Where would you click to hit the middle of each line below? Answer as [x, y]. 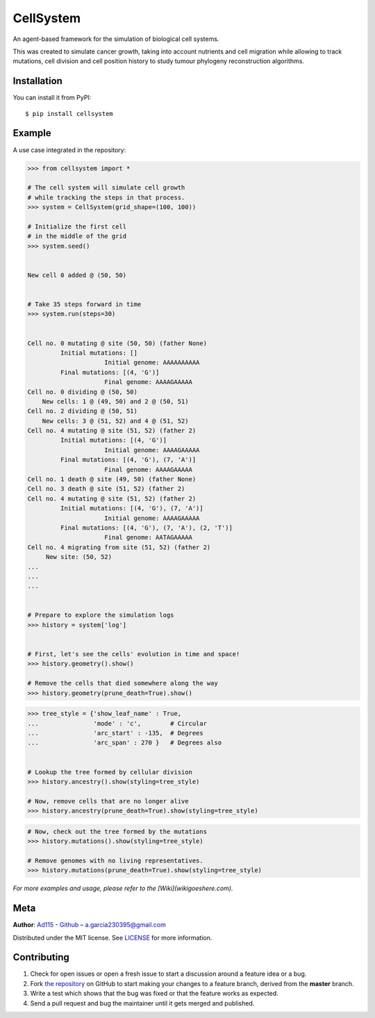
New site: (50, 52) [79, 557]
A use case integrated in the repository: [69, 150]
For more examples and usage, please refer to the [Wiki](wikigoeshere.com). [123, 888]
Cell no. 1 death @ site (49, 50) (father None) [112, 479]
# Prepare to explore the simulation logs [101, 615]
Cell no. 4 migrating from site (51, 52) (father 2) [119, 547]
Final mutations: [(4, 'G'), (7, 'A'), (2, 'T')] [146, 527]
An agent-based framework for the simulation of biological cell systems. [116, 39]
